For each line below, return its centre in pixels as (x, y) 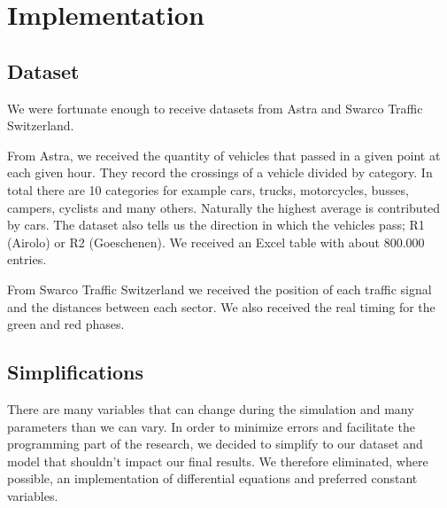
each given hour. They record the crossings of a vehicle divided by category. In (220, 172)
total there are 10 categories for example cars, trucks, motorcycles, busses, (208, 189)
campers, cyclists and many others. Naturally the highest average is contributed (224, 207)
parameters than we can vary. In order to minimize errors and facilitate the (211, 426)
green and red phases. (66, 324)
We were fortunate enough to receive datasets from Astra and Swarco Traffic (215, 108)
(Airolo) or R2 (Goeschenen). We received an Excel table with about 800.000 (216, 242)
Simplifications (76, 372)
